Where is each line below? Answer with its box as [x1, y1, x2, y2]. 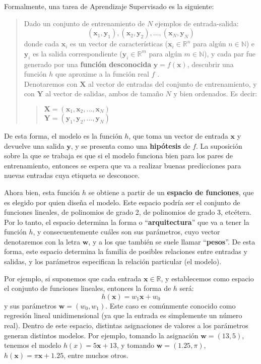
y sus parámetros [4, 300, 57, 311]
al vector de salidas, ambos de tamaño [45, 88, 163, 99]
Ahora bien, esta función [4, 187, 80, 197]
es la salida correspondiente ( [33, 48, 122, 58]
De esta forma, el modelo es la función [4, 130, 122, 141]
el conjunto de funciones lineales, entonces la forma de [4, 283, 171, 293]
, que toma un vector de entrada [128, 130, 228, 141]
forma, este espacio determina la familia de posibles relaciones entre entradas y [4, 246, 247, 257]
